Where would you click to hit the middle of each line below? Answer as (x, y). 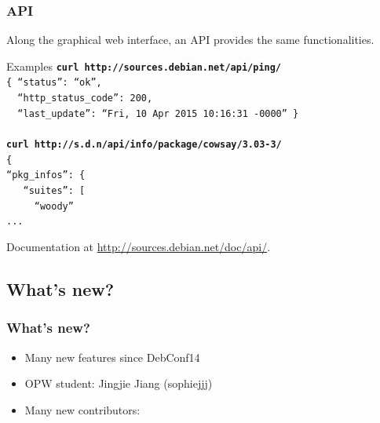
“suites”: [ (54, 191)
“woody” (54, 206)
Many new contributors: (82, 409)
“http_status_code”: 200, (85, 98)
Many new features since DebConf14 (112, 357)
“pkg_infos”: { (46, 175)
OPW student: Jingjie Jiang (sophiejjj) (119, 383)
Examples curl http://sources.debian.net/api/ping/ (144, 66)
